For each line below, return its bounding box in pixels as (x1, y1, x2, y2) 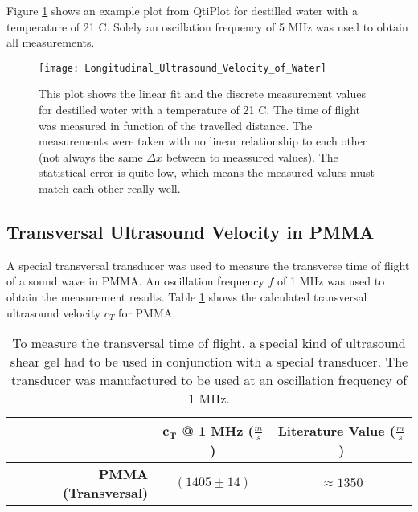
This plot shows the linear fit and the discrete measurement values (39, 85, 366, 102)
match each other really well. (39, 180, 181, 196)
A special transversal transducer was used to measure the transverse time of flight (6, 256, 410, 273)
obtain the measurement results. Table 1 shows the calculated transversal (6, 288, 367, 305)
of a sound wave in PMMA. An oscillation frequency (6, 272, 264, 289)
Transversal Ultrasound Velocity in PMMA (6, 219, 375, 244)
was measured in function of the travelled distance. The (39, 117, 313, 133)
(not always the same (39, 148, 143, 165)
